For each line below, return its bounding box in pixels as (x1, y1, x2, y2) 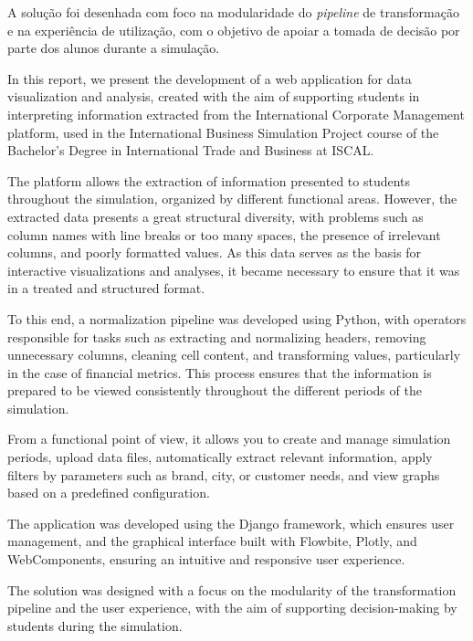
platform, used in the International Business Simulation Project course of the (7, 122, 439, 142)
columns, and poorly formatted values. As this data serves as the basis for (7, 243, 422, 262)
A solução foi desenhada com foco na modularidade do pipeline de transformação (7, 3, 459, 21)
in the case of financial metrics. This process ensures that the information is (7, 363, 432, 382)
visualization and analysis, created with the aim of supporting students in (7, 87, 420, 106)
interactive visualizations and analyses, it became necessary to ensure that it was (7, 260, 460, 279)
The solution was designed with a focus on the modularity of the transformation (7, 580, 457, 599)
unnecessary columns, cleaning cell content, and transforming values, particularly (7, 345, 461, 364)
